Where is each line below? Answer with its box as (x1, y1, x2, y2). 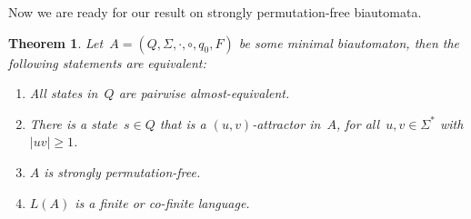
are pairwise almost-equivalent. (118, 84, 290, 103)
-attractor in (252, 114, 321, 133)
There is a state (29, 114, 117, 133)
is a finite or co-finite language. (75, 193, 250, 212)
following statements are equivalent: (8, 53, 206, 72)
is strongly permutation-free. (44, 162, 201, 181)
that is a (159, 114, 206, 133)
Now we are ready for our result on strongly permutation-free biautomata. (8, 3, 422, 21)
